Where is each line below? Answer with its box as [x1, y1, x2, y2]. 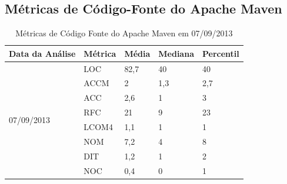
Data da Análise [9, 47, 76, 59]
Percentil [202, 47, 239, 59]
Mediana [158, 47, 194, 59]
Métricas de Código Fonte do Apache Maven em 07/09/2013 [15, 27, 233, 39]
